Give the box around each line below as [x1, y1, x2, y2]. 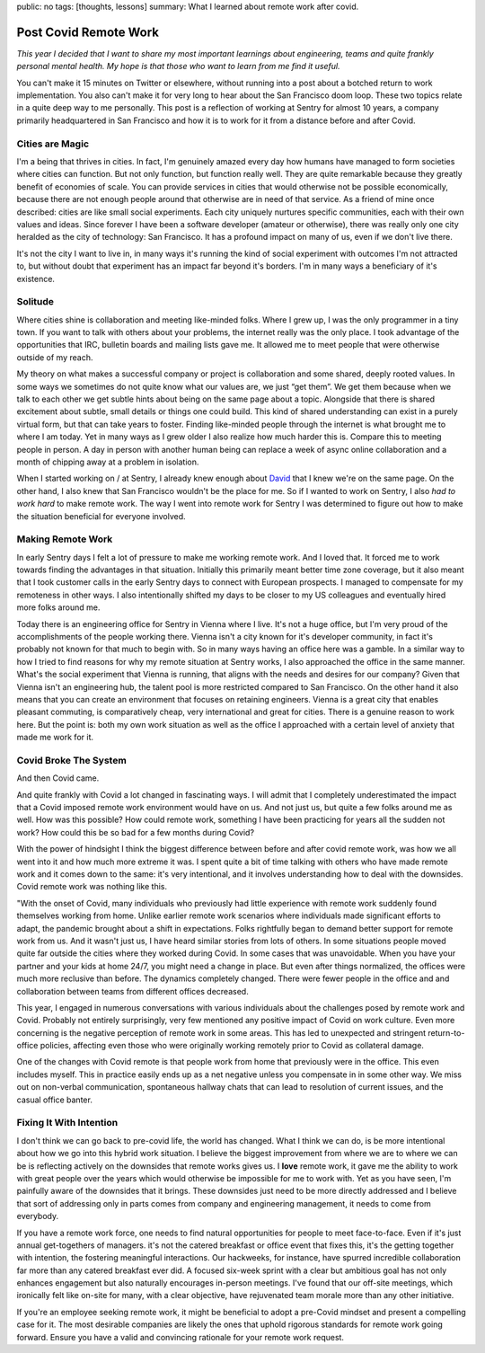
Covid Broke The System [16, 754, 128, 766]
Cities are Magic [16, 137, 90, 150]
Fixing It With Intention [16, 1117, 119, 1129]
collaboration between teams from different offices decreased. [16, 986, 249, 996]
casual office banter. [16, 1094, 93, 1105]
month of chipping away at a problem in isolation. [16, 456, 199, 467]
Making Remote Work [16, 533, 113, 545]
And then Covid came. [16, 773, 100, 783]
